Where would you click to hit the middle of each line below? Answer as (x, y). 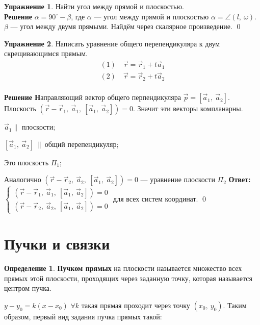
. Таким (235, 305)
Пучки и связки (57, 243)
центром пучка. (28, 288)
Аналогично (23, 179)
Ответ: (240, 179)
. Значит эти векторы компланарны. (188, 108)
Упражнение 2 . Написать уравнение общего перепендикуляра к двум (112, 43)
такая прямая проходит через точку (136, 305)
